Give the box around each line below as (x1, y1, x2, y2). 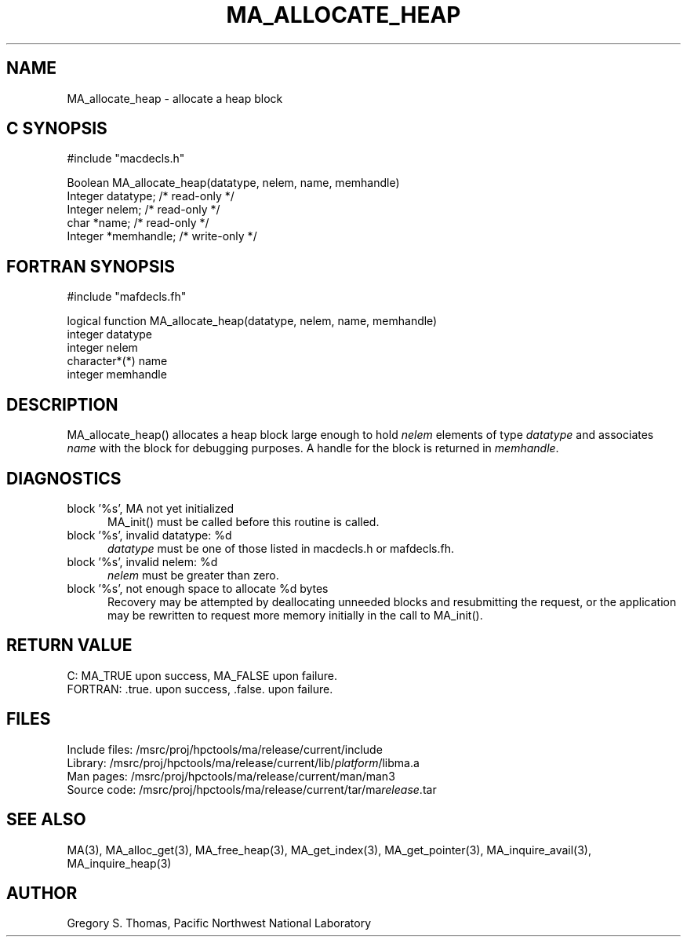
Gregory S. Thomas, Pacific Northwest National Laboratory (67, 916, 372, 930)
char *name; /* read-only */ (67, 216, 209, 230)
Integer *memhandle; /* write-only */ (67, 229, 257, 243)
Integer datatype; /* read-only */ (67, 189, 234, 203)
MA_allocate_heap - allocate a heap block (67, 91, 283, 105)
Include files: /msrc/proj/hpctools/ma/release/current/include (67, 742, 383, 756)
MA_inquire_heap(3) (67, 856, 172, 870)
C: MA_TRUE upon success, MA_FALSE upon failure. (67, 668, 337, 682)
